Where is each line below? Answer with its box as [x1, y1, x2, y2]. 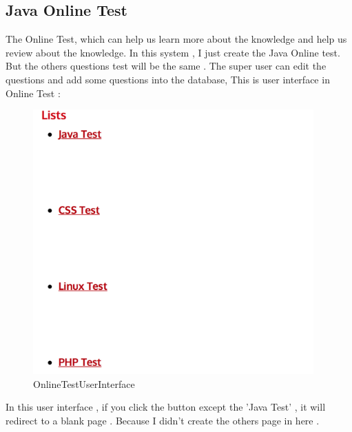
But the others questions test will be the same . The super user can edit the [6, 59, 327, 73]
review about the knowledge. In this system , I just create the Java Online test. [6, 45, 340, 59]
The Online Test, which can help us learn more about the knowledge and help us [6, 32, 347, 46]
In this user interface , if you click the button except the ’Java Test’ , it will [6, 400, 326, 414]
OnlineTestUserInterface [33, 376, 135, 391]
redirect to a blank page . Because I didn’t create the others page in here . [6, 413, 320, 427]
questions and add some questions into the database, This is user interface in [6, 72, 330, 86]
